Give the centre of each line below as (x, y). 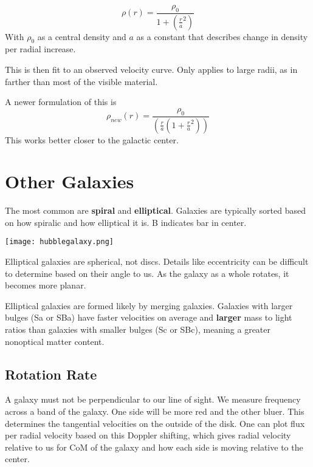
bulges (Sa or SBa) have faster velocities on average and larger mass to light (149, 317)
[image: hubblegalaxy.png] (59, 242)
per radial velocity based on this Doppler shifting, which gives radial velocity (148, 435)
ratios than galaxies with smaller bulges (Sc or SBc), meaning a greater (138, 329)
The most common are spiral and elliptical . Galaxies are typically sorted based (156, 210)
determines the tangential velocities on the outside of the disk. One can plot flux (155, 423)
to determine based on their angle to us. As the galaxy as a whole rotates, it (147, 273)
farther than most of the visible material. (81, 81)
